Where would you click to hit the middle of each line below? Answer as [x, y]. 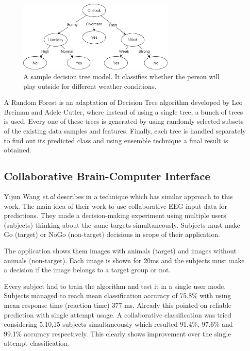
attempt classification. [37, 343]
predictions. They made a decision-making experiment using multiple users [115, 215]
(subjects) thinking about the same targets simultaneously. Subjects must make [122, 225]
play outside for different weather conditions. [90, 86]
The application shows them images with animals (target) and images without [120, 250]
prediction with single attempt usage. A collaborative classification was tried [118, 314]
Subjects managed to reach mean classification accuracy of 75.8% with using [117, 295]
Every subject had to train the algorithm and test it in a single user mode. [115, 286]
